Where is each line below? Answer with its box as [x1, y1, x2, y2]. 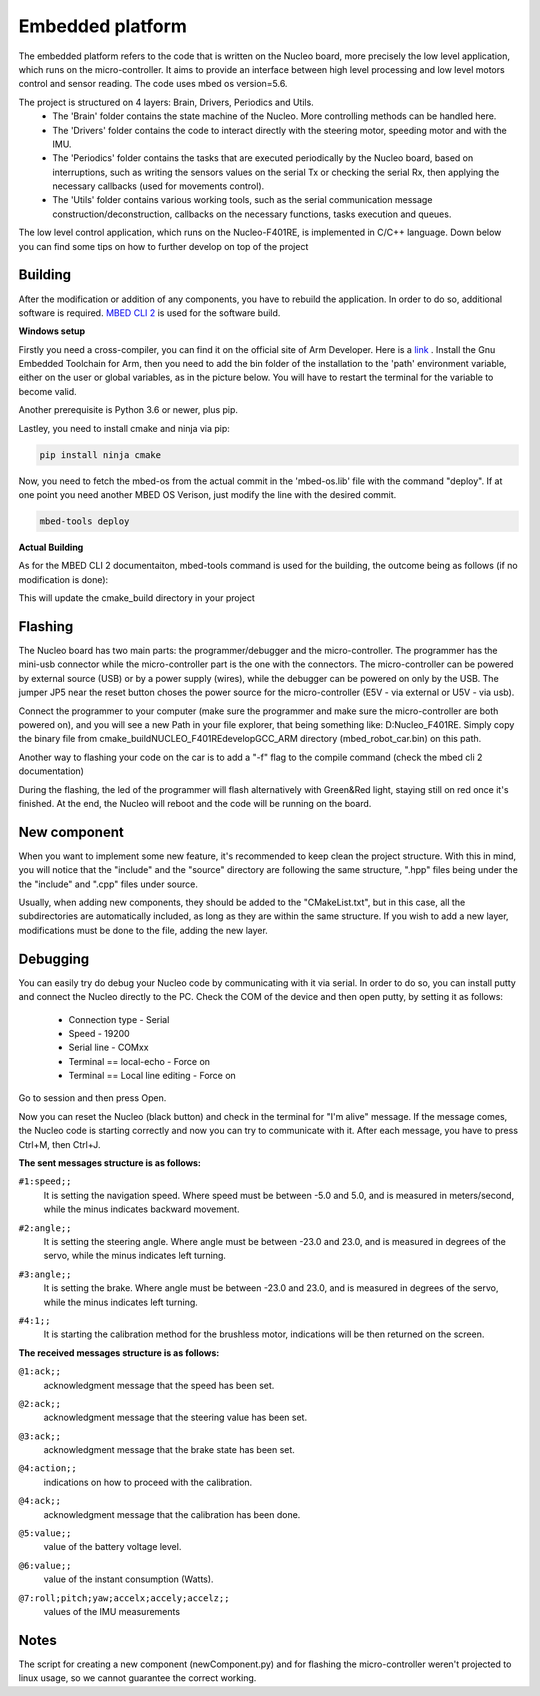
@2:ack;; [18, 1398, 62, 1409]
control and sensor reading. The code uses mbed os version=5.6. [18, 78, 288, 90]
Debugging [18, 950, 90, 967]
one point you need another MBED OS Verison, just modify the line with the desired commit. [18, 489, 397, 501]
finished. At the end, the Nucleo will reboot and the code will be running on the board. [18, 797, 372, 809]
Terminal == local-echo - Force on [68, 1055, 210, 1067]
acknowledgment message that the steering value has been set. [43, 1411, 308, 1424]
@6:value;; [18, 1560, 72, 1571]
